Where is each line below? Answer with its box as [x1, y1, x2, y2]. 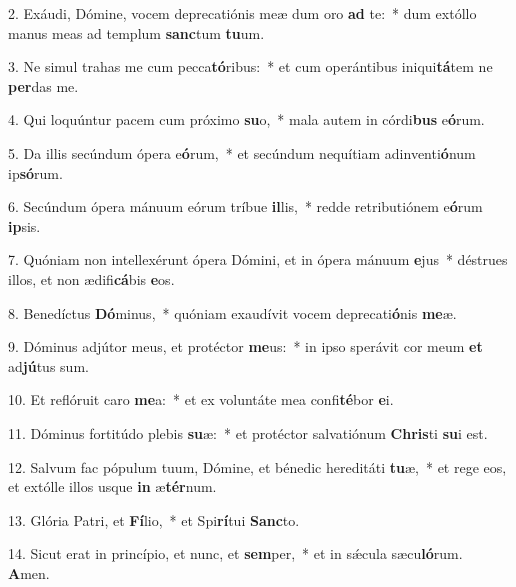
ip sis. [8, 215, 41, 236]
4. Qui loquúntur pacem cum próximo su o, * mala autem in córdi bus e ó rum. [8, 109, 485, 130]
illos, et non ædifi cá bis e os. [8, 268, 175, 289]
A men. [8, 562, 50, 583]
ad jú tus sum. [8, 355, 89, 376]
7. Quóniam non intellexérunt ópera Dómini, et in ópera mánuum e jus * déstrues [8, 249, 508, 270]
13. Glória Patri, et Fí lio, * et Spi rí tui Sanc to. [8, 509, 300, 530]
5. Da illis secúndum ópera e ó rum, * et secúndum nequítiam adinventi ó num [8, 142, 476, 163]
